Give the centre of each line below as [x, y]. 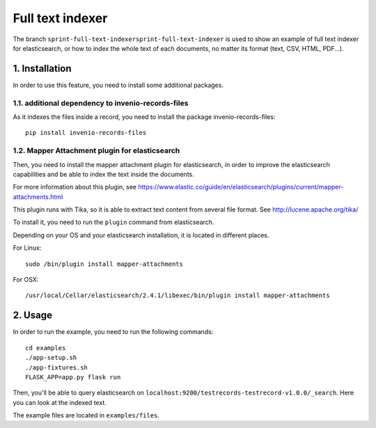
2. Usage [32, 316]
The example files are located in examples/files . [86, 415]
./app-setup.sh [51, 358]
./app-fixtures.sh [57, 367]
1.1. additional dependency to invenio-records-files [101, 103]
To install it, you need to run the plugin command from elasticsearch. [113, 222]
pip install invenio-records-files [86, 133]
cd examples [46, 348]
